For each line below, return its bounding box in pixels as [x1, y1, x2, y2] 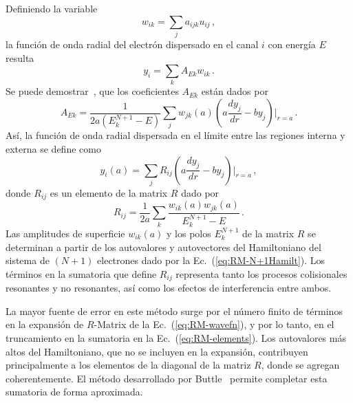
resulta [6, 50, 34, 65]
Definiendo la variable [6, 1, 98, 15]
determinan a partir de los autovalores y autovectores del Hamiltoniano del [6, 239, 321, 254]
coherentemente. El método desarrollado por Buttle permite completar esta [6, 371, 328, 385]
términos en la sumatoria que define [6, 266, 157, 281]
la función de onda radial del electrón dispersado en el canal [6, 36, 259, 51]
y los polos [167, 226, 211, 240]
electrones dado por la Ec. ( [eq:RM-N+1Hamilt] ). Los [97, 253, 325, 268]
